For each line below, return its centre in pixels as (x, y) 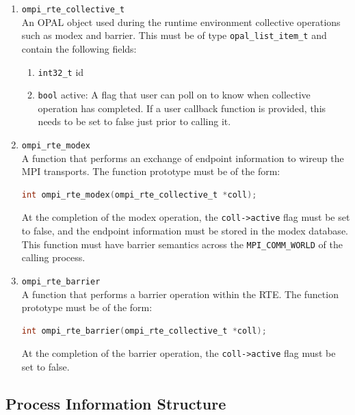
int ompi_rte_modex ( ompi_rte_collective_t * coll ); (139, 195)
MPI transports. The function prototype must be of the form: (151, 171)
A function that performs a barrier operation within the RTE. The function (180, 294)
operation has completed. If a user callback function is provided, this (182, 108)
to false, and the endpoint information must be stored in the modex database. (185, 231)
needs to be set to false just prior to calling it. (134, 121)
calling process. (53, 257)
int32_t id (61, 71)
